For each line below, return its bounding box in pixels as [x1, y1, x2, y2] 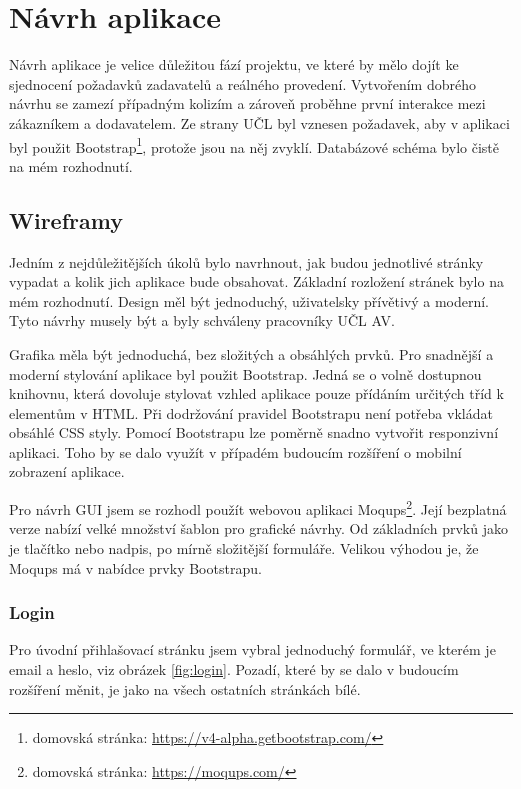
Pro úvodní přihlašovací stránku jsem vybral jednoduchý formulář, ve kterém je [9, 639, 496, 660]
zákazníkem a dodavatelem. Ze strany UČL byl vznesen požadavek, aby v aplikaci [9, 112, 510, 133]
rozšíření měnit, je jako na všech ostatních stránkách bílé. [9, 678, 361, 699]
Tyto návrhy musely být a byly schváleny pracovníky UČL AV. [9, 310, 395, 331]
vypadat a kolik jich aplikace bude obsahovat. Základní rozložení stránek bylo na [9, 271, 504, 292]
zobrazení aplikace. [9, 461, 125, 482]
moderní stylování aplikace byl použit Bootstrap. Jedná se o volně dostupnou [9, 363, 482, 384]
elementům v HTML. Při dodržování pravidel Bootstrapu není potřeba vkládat [9, 402, 493, 423]
